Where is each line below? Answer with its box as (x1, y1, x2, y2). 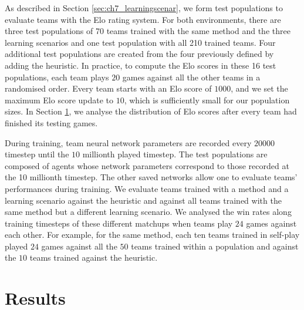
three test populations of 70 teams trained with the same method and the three (5, 25, 291, 37)
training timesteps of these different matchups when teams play (5, 217, 233, 229)
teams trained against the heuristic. (29, 251, 158, 264)
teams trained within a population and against (131, 240, 299, 252)
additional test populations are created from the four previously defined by (5, 48, 274, 60)
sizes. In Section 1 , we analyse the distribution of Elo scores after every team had (5, 105, 297, 117)
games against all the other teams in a (122, 70, 261, 83)
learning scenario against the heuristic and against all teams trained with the (5, 194, 282, 206)
